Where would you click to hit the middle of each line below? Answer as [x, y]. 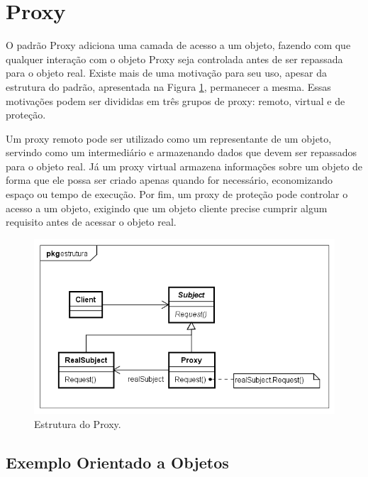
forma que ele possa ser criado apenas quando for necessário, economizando [169, 180]
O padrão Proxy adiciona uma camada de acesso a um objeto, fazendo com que [178, 45]
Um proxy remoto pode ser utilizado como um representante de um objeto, [169, 138]
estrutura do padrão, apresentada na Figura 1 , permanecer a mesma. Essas [168, 86]
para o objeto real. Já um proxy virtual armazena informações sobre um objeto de [184, 166]
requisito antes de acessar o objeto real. [91, 222]
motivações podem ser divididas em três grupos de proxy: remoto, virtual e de [175, 100]
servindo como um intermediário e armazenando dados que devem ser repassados [181, 152]
